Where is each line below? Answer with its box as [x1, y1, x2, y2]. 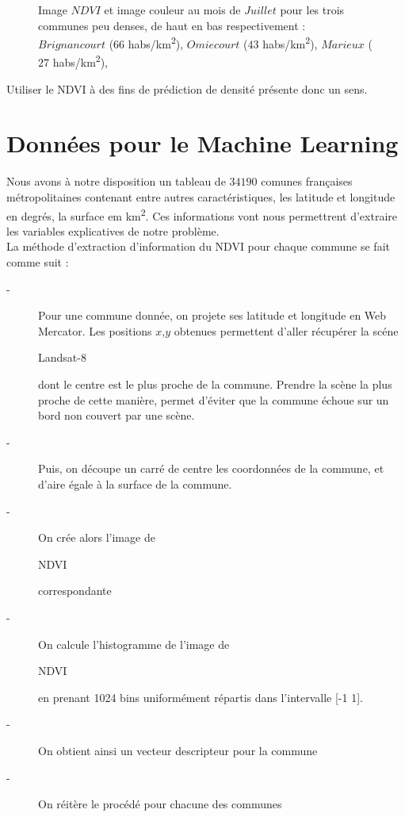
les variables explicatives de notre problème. [6, 222, 220, 239]
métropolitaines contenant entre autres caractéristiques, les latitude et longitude [6, 189, 395, 205]
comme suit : [6, 254, 69, 270]
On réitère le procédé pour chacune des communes [38, 796, 282, 812]
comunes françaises [261, 173, 353, 190]
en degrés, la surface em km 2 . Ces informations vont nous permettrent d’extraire [6, 205, 397, 224]
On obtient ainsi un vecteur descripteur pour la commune [38, 742, 318, 758]
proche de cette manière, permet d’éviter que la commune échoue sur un [38, 391, 389, 408]
